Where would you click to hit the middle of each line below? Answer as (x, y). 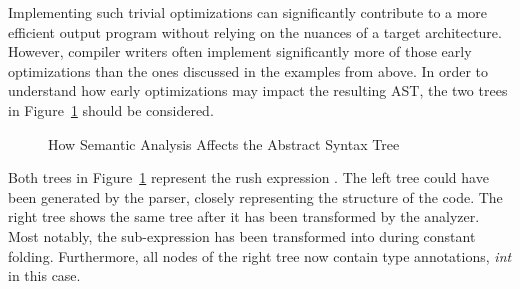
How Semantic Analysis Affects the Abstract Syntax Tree (224, 143)
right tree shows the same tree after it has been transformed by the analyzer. (244, 216)
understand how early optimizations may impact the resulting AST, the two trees (258, 90)
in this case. (44, 275)
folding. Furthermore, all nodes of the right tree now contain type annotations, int (260, 255)
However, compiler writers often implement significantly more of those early (240, 51)
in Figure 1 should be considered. (111, 109)
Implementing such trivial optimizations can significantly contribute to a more (248, 12)
